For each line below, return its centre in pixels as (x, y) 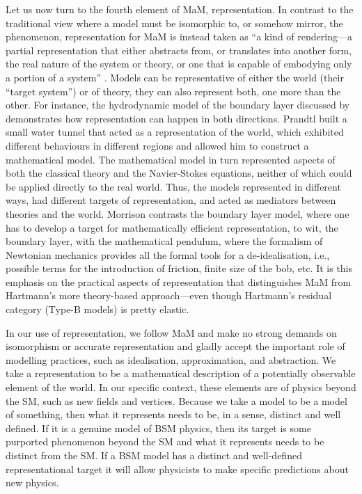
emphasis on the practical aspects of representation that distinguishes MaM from (179, 281)
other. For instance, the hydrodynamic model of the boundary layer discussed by (178, 105)
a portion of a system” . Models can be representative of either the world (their (175, 77)
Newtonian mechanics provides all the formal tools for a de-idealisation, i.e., (168, 254)
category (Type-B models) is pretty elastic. (97, 309)
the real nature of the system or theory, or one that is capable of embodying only (179, 64)
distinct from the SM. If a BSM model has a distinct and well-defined (154, 455)
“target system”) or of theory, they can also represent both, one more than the (173, 91)
